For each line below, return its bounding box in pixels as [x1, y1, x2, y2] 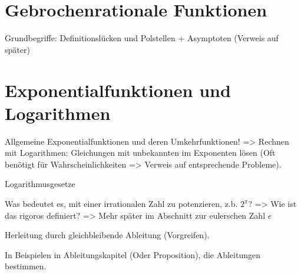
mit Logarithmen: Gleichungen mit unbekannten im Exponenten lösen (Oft [5, 146, 276, 159]
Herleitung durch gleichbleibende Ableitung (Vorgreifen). [5, 229, 210, 241]
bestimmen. [5, 260, 47, 272]
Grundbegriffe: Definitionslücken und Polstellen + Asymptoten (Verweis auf [5, 32, 279, 44]
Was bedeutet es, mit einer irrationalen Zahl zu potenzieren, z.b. [5, 198, 238, 209]
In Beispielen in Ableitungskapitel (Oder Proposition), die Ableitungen [5, 248, 260, 260]
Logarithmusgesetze [5, 178, 75, 190]
